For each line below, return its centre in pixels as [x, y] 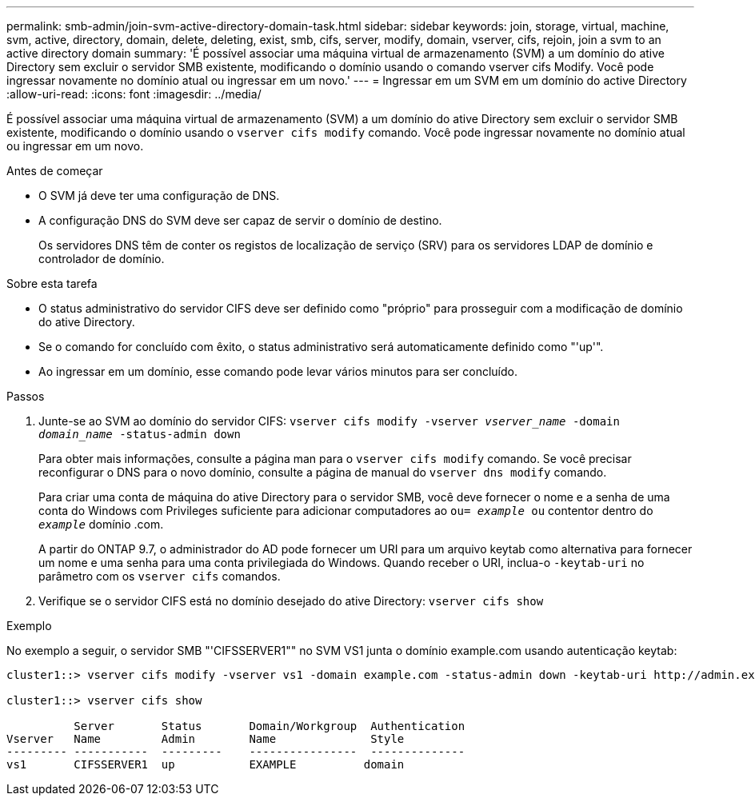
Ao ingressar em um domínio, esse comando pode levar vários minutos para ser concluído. [278, 371]
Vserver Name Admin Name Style [206, 739]
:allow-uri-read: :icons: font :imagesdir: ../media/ [134, 94]
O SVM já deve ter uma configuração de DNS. [159, 196]
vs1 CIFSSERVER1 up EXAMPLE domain [206, 764]
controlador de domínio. [102, 259]
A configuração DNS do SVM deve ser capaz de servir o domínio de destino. [240, 220]
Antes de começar [55, 171]
